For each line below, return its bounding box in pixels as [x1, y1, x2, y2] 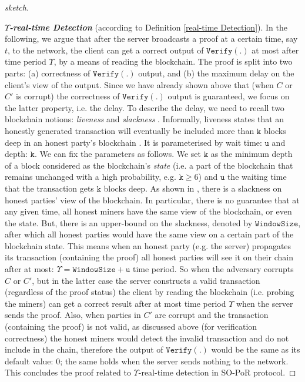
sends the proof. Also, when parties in [5, 309, 141, 321]
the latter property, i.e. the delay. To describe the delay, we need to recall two [5, 101, 284, 113]
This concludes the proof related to [5, 366, 131, 378]
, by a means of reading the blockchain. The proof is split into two [53, 55, 293, 68]
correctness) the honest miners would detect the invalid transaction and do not [5, 331, 289, 344]
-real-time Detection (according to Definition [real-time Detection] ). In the [9, 21, 287, 33]
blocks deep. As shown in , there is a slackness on [103, 182, 282, 194]
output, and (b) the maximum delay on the [138, 66, 294, 79]
